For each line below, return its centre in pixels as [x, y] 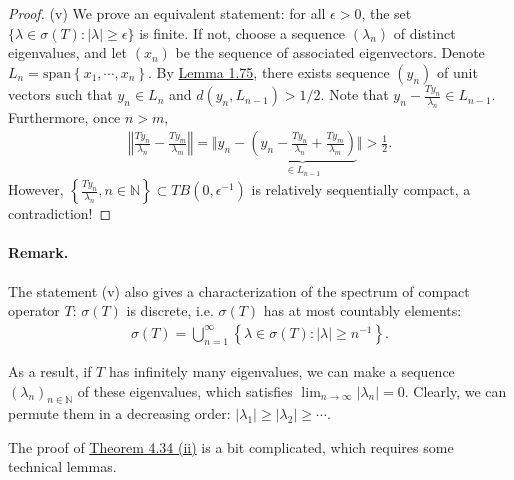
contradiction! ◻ [60, 213]
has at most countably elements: [362, 310]
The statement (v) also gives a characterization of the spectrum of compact [239, 290]
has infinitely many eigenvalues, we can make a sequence [281, 370]
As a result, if [50, 370]
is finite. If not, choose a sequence [242, 32]
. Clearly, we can [455, 390]
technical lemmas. [62, 466]
